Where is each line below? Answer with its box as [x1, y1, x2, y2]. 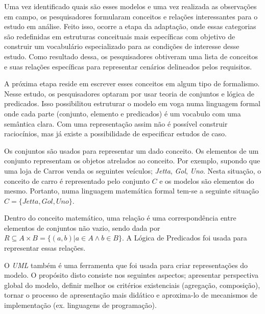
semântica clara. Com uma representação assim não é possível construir [4, 118, 228, 129]
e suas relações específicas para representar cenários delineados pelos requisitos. [4, 61, 252, 71]
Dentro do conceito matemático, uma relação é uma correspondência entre [4, 212, 236, 223]
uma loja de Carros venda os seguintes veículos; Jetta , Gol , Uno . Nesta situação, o [4, 165, 261, 176]
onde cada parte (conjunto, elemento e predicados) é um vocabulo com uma [4, 108, 241, 118]
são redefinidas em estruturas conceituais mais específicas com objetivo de [4, 31, 235, 41]
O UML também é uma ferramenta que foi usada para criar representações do [4, 259, 248, 270]
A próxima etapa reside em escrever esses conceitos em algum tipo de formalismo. [4, 78, 260, 89]
